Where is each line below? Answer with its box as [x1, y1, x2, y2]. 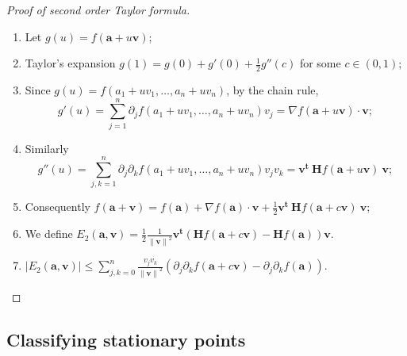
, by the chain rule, [226, 81, 319, 98]
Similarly [25, 140, 69, 156]
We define [25, 225, 73, 242]
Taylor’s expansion [25, 55, 116, 71]
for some [299, 55, 341, 71]
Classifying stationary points [6, 327, 246, 351]
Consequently [25, 198, 90, 215]
